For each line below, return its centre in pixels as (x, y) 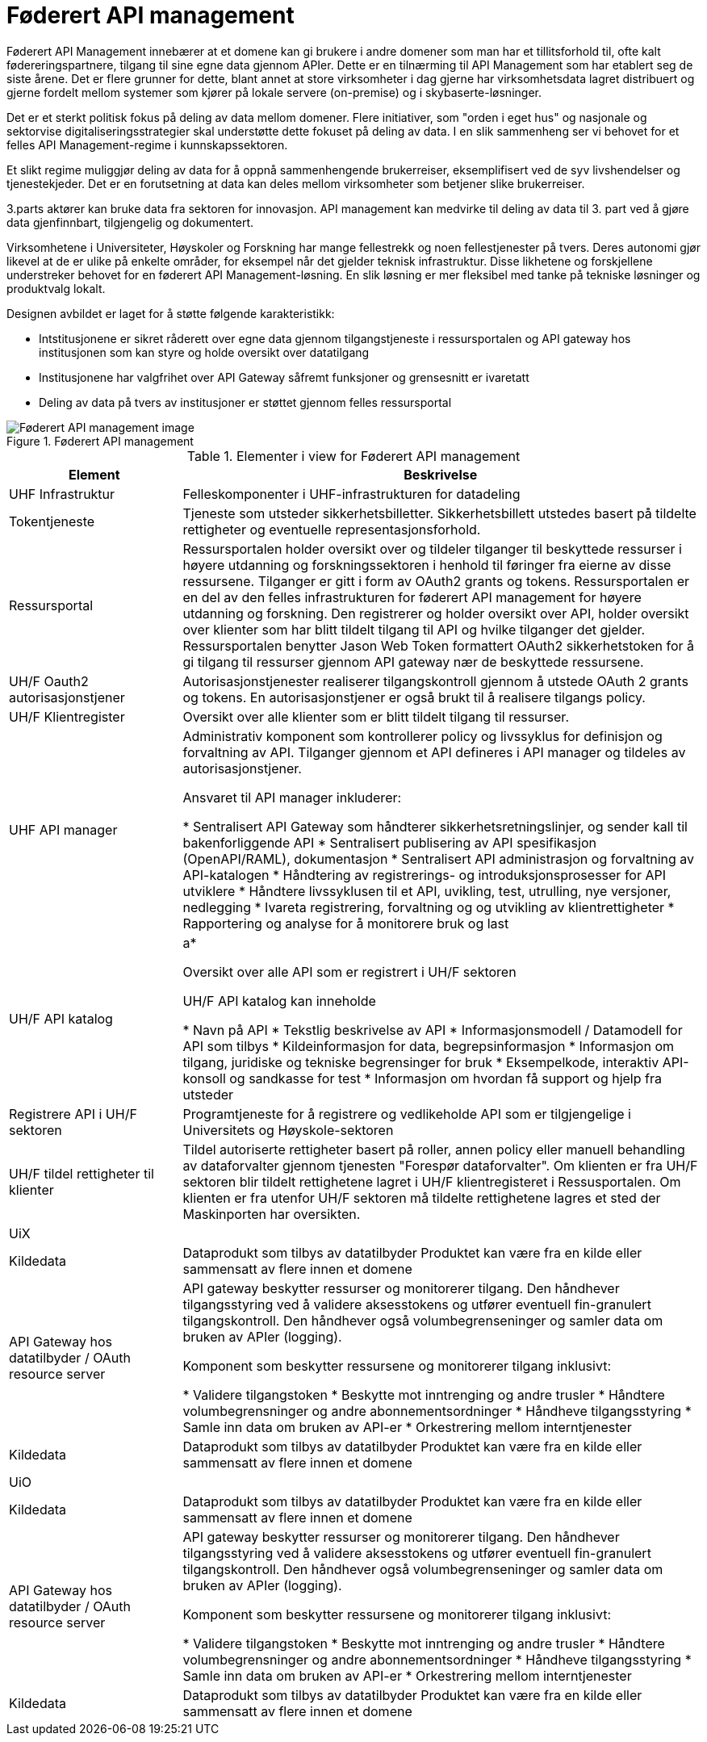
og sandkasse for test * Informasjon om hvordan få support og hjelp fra (446, 1078)
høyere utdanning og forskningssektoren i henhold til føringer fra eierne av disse (427, 565)
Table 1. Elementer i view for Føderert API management (353, 456)
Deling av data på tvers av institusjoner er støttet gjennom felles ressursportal (245, 402)
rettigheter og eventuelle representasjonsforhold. (332, 529)
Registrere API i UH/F (73, 1114)
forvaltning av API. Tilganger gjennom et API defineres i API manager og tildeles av (434, 752)
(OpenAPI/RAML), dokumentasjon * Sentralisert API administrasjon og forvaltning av (439, 858)
